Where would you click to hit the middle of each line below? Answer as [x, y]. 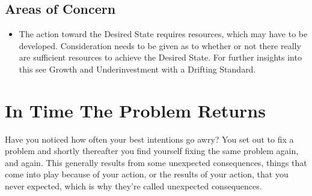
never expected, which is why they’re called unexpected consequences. [133, 186]
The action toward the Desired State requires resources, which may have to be [163, 34]
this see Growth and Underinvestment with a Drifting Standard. [137, 69]
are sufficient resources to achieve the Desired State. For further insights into [160, 57]
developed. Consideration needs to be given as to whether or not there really [160, 45]
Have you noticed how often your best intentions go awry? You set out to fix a [149, 139]
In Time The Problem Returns [135, 110]
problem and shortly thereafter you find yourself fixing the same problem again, [152, 151]
